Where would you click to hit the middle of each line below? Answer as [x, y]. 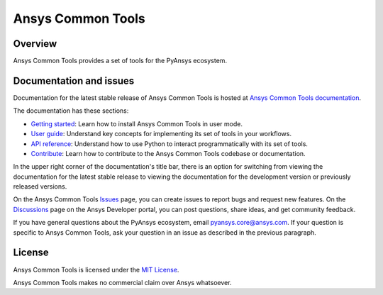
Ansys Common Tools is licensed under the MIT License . [96, 269]
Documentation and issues [74, 80]
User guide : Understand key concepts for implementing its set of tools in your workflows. [161, 134]
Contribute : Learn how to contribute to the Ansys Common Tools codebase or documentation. [168, 153]
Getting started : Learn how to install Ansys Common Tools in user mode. [137, 123]
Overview [35, 44]
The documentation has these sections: [71, 111]
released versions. [40, 187]
